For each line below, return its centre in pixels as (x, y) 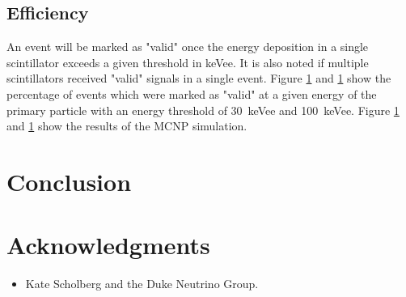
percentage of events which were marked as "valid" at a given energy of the (192, 93)
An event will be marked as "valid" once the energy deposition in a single (188, 47)
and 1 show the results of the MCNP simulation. (127, 126)
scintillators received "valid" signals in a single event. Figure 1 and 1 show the (199, 78)
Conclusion (69, 181)
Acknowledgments (108, 245)
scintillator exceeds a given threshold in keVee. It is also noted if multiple (188, 62)
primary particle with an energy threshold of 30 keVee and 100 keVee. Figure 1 (203, 110)
